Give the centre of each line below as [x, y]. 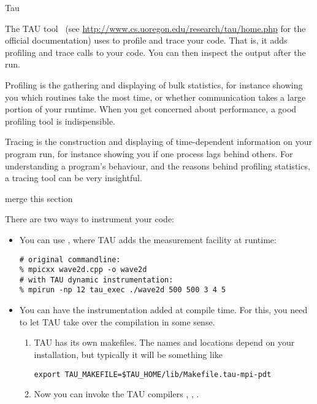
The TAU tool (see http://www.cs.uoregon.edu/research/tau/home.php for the [155, 28]
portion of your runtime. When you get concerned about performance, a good [151, 109]
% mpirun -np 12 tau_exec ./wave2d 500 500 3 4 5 [123, 290]
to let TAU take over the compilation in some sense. [117, 321]
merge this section [39, 198]
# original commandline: [70, 259]
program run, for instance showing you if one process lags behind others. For [149, 153]
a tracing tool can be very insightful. [74, 178]
